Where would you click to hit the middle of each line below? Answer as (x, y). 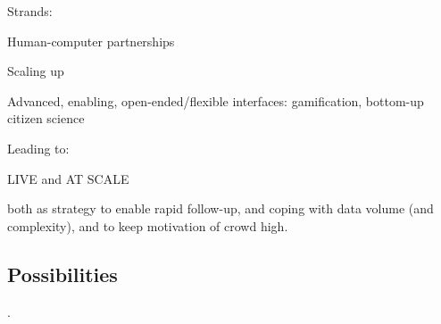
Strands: (30, 11)
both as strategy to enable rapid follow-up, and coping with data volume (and (220, 208)
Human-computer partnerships (91, 41)
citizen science (46, 118)
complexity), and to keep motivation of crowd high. (148, 225)
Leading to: (38, 148)
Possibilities (62, 274)
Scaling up (36, 71)
